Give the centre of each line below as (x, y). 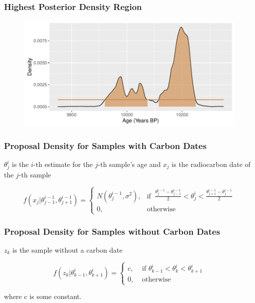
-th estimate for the (63, 164)
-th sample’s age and (129, 164)
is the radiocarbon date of (211, 164)
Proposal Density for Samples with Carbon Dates (105, 145)
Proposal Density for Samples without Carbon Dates (112, 231)
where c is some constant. (43, 296)
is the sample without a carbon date (68, 250)
